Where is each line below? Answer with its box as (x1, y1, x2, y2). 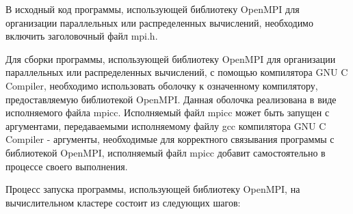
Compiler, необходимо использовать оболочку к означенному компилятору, (5, 78, 318, 92)
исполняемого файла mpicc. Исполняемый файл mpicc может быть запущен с (5, 105, 330, 120)
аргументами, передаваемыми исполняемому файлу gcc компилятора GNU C (5, 118, 326, 133)
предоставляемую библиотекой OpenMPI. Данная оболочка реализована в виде (5, 92, 337, 106)
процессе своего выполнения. (5, 159, 128, 173)
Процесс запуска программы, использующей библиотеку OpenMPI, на (5, 182, 300, 196)
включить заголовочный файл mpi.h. (5, 29, 158, 43)
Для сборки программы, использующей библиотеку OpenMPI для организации (5, 51, 336, 66)
